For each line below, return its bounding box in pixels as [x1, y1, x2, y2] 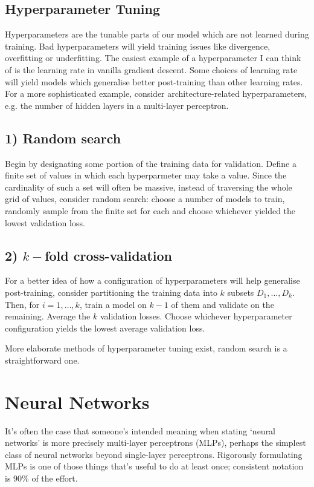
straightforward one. [5, 353, 80, 366]
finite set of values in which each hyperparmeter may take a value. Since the [5, 169, 287, 181]
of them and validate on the [171, 298, 274, 310]
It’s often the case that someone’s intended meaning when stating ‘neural [5, 424, 276, 437]
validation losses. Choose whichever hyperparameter [100, 310, 292, 322]
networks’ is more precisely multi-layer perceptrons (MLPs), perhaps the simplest [5, 436, 306, 449]
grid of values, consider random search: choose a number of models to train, [5, 192, 285, 205]
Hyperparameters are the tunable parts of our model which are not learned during [5, 28, 309, 41]
